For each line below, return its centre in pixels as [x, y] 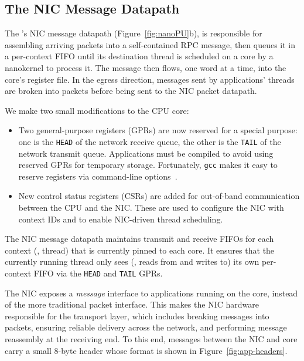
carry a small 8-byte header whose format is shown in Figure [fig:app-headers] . [146, 350]
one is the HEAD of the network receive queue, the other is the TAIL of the [150, 141]
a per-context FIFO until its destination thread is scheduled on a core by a [139, 56]
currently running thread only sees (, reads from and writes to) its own [132, 262]
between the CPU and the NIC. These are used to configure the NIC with [151, 208]
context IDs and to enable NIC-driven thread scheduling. [121, 219]
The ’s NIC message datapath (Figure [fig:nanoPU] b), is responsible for [134, 33]
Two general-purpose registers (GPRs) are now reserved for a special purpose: [158, 130]
